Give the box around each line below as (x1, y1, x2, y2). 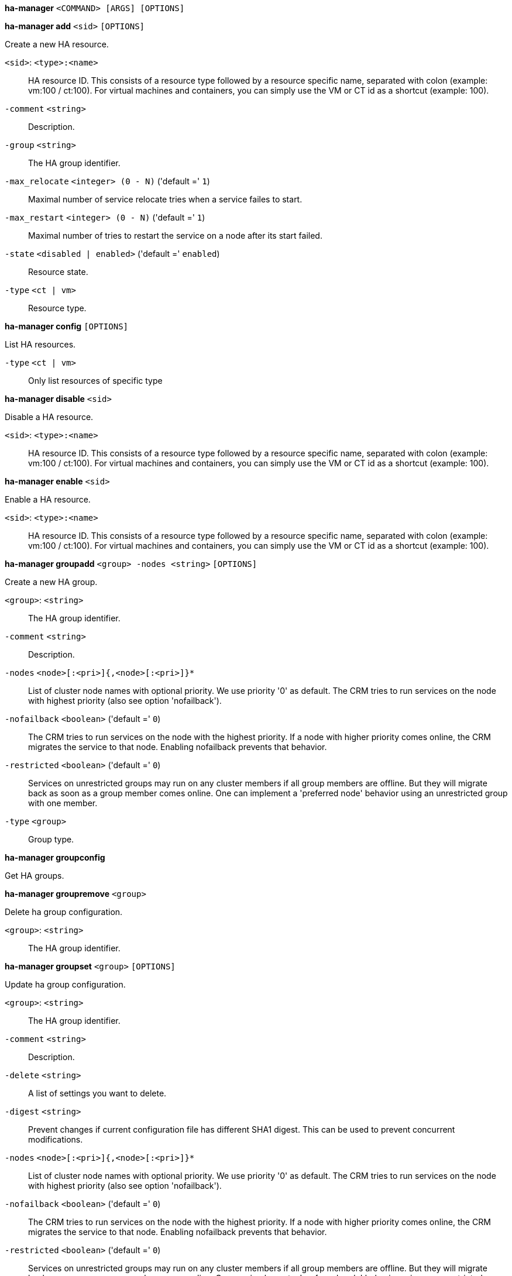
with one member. (28, 798, 98, 808)
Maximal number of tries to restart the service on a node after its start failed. (28, 231, 322, 240)
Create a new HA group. (5, 577, 98, 587)
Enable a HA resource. (5, 494, 91, 504)
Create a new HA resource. (5, 39, 109, 49)
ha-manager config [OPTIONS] (5, 321, 129, 331)
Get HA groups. (5, 871, 64, 881)
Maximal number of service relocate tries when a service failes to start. (28, 194, 303, 204)
